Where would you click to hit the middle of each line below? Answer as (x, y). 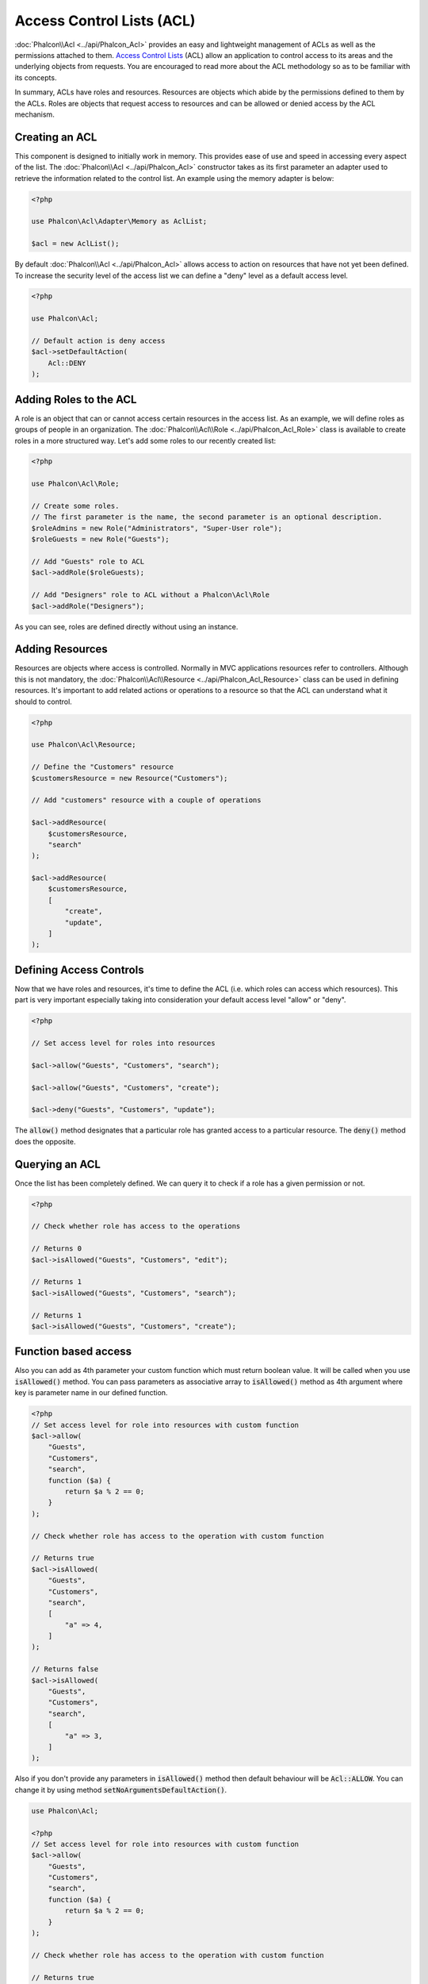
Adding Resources (61, 650)
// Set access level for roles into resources (123, 1043)
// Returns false (65, 1669)
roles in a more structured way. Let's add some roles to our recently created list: (145, 440)
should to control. (44, 702)
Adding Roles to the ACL (76, 400)
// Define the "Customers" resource (103, 767)
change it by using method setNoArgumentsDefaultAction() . (121, 1790)
